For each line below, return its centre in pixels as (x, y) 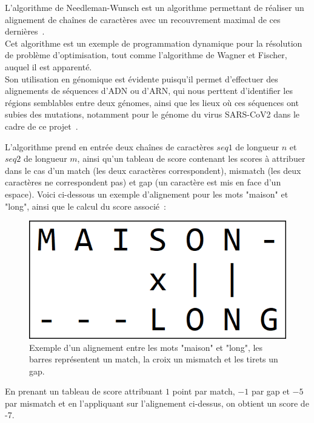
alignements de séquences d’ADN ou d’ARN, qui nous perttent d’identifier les (149, 91)
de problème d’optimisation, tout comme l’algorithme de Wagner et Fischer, (146, 55)
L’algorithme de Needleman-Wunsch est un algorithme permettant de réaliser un (155, 7)
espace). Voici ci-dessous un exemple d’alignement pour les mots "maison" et (147, 194)
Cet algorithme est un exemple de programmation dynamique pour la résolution (154, 43)
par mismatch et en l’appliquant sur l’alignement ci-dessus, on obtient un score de (157, 403)
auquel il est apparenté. (48, 66)
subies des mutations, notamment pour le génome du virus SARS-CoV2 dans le (152, 114)
